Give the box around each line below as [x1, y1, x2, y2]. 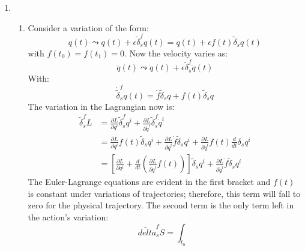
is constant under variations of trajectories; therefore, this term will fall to [28, 187, 301, 199]
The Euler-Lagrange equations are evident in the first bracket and [28, 175, 271, 188]
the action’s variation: [28, 211, 109, 223]
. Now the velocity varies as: [124, 46, 228, 59]
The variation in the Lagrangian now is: [28, 100, 175, 112]
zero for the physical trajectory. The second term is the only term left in [28, 199, 294, 211]
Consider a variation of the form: [28, 21, 149, 34]
